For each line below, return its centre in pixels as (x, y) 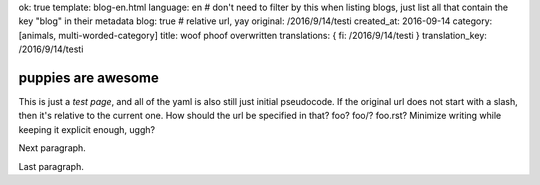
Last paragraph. (51, 166)
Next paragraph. (52, 148)
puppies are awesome (89, 77)
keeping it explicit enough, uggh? (86, 129)
